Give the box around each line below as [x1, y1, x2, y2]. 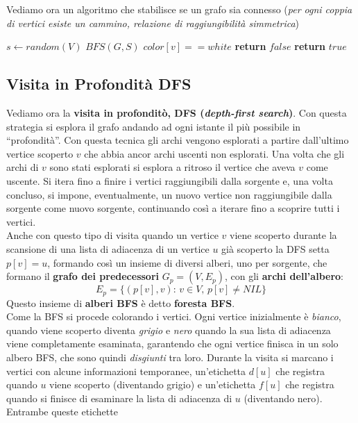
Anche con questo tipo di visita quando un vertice [6, 228, 219, 242]
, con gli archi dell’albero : [225, 269, 343, 283]
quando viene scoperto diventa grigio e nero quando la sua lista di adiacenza [6, 322, 331, 337]
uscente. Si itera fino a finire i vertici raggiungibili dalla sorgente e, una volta [6, 173, 333, 188]
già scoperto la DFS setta [221, 241, 330, 256]
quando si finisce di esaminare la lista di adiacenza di [6, 390, 232, 405]
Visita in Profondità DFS [6, 73, 191, 94]
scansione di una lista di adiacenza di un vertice [6, 241, 210, 256]
